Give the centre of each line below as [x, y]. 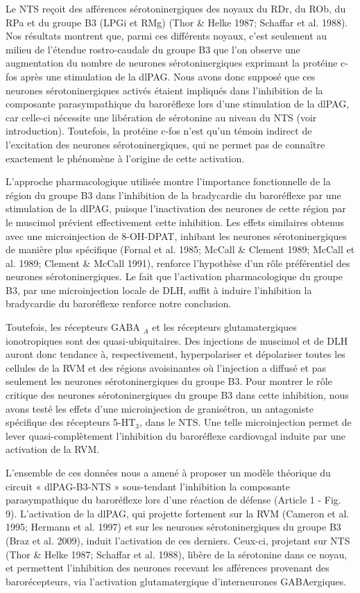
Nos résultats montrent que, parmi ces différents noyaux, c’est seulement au [166, 36]
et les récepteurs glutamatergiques [224, 327]
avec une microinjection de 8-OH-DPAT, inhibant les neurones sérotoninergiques [177, 235]
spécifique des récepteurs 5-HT [71, 422]
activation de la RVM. [53, 449]
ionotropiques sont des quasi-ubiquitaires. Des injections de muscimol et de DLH [177, 340]
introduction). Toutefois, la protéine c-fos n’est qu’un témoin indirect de [159, 131]
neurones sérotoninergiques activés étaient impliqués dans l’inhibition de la [164, 90]
